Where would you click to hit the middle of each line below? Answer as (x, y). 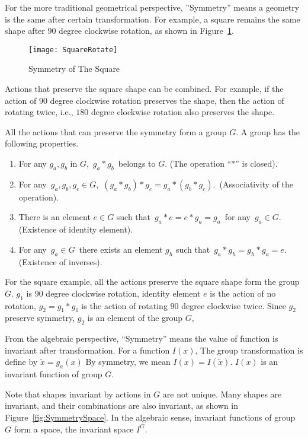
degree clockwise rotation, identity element (123, 293)
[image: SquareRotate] (73, 50)
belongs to (137, 163)
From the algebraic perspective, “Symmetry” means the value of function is (142, 338)
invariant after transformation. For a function (87, 350)
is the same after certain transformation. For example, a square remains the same (153, 19)
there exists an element (121, 249)
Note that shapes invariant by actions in (78, 394)
